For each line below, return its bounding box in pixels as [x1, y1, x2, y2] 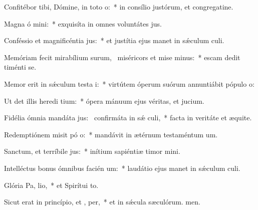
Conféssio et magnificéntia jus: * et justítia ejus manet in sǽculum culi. [4, 35, 224, 46]
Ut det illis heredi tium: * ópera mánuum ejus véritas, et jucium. [4, 95, 204, 106]
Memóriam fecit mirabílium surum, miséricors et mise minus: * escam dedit [4, 52, 240, 62]
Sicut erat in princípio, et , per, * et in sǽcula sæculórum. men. [4, 196, 200, 207]
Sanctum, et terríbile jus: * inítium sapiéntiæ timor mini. [4, 146, 180, 156]
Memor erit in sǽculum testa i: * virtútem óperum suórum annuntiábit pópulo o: [4, 78, 254, 89]
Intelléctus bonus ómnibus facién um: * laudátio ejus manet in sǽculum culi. [4, 162, 240, 173]
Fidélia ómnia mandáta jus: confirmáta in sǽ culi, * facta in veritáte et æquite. [4, 112, 252, 123]
